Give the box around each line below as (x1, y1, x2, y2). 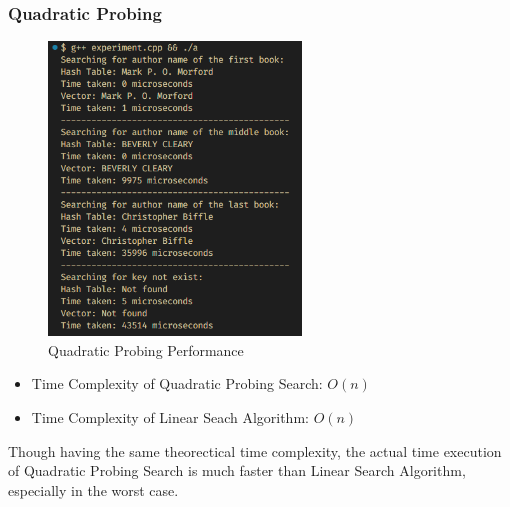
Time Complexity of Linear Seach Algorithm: (31, 407, 309, 428)
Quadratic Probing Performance (48, 339, 244, 360)
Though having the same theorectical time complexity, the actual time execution (8, 440, 502, 461)
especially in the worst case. (8, 479, 179, 500)
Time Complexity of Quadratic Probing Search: (31, 373, 323, 394)
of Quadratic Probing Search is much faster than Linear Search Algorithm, (8, 460, 466, 481)
